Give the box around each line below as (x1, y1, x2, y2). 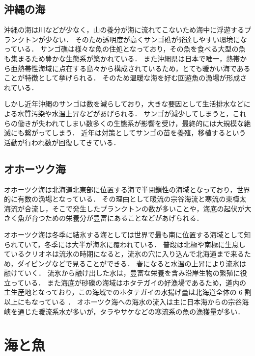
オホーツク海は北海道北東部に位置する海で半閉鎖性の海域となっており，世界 (4, 184, 251, 194)
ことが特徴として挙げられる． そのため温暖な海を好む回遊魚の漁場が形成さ (4, 73, 247, 83)
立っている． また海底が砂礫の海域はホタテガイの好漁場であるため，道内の (4, 277, 247, 287)
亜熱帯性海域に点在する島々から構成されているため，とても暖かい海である (10, 63, 251, 73)
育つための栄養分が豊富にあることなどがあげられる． (31, 213, 203, 223)
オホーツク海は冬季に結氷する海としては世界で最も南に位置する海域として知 (4, 229, 251, 239)
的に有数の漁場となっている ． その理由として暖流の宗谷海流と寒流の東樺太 (4, 194, 247, 204)
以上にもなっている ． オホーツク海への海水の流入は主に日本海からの (4, 297, 228, 307)
